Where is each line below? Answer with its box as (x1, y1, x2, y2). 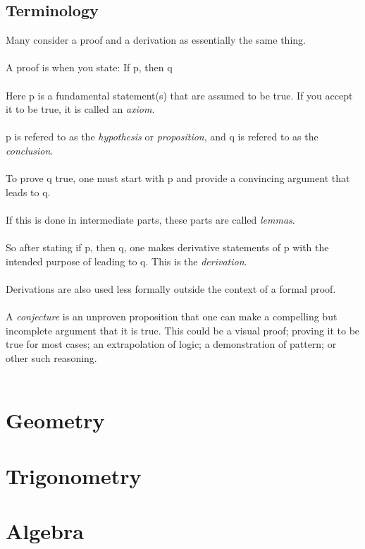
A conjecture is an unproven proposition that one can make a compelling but (6, 309, 338, 324)
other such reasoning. (6, 350, 97, 365)
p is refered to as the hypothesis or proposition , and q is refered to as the (6, 129, 318, 144)
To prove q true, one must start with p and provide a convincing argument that (6, 171, 350, 186)
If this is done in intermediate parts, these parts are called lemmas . (6, 212, 295, 227)
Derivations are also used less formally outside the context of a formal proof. (6, 281, 336, 296)
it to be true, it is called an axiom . (6, 102, 155, 116)
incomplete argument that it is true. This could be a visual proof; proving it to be (6, 322, 360, 337)
